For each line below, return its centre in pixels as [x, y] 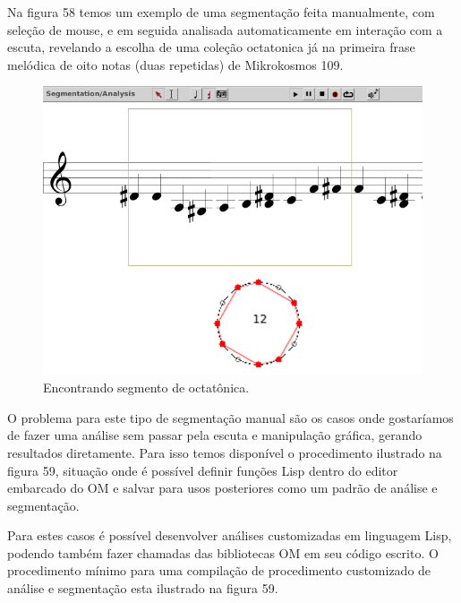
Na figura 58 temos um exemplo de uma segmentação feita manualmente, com [221, 12]
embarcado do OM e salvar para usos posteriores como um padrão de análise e [222, 488]
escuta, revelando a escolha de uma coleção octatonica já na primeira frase [211, 47]
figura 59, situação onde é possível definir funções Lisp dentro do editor [203, 470]
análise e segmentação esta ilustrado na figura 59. [143, 588]
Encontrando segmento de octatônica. [146, 388]
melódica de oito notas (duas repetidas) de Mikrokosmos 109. [175, 64]
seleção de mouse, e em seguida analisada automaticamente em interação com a [225, 29]
